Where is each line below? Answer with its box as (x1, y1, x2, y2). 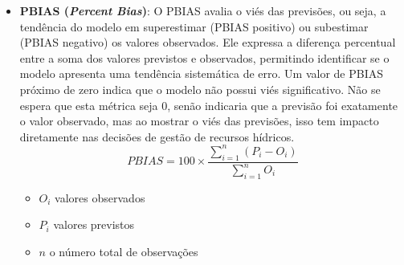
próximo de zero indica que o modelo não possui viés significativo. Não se (19, 80, 381, 97)
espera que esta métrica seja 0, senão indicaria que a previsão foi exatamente (19, 96, 398, 113)
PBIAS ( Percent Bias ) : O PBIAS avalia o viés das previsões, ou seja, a (19, 2, 386, 18)
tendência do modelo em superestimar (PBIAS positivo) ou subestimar (19, 18, 369, 35)
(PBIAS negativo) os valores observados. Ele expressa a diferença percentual (19, 34, 396, 51)
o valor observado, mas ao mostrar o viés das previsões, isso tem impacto (19, 112, 379, 129)
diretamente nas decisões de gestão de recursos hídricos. (19, 128, 295, 145)
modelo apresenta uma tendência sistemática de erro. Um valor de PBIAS (19, 65, 384, 82)
